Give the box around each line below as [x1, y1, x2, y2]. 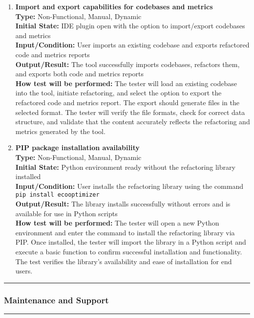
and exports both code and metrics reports [15, 68, 144, 79]
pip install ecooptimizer [15, 191, 100, 199]
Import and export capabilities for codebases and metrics [15, 1, 213, 11]
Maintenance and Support [4, 294, 109, 306]
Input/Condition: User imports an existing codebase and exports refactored [15, 40, 250, 50]
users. [15, 266, 33, 276]
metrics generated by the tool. [15, 126, 106, 136]
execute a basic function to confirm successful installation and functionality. [15, 246, 242, 256]
